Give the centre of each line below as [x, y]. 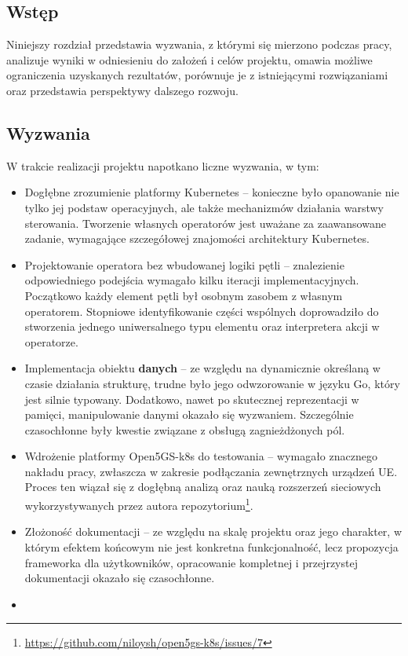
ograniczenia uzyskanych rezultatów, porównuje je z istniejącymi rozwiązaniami [197, 75]
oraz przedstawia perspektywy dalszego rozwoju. [122, 90]
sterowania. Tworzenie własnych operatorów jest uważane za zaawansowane [205, 223]
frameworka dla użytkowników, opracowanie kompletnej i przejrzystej [191, 562]
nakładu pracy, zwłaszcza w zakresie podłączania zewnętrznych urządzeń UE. [211, 471]
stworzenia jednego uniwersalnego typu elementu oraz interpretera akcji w [202, 326]
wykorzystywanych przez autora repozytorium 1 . [139, 504]
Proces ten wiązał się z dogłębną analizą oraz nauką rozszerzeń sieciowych [203, 487]
